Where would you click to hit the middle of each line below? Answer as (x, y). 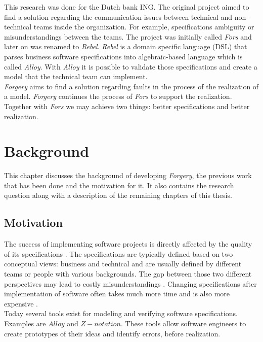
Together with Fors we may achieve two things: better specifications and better (127, 106)
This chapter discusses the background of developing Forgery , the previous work (128, 175)
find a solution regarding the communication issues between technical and (118, 16)
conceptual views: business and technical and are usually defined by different (123, 264)
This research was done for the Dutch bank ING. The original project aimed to (127, 7)
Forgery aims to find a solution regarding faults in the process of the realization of (131, 86)
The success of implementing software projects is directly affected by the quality (128, 244)
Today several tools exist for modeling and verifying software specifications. (121, 313)
